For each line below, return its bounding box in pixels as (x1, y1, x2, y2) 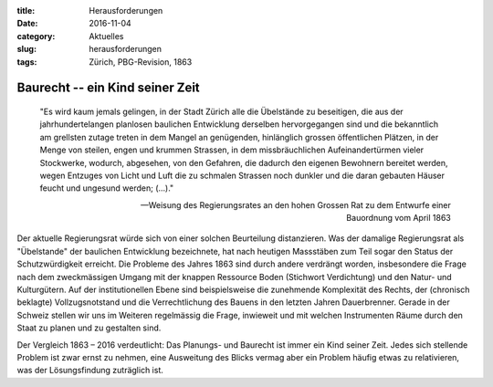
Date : (16, 18, 38, 29)
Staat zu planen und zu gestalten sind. (16, 322, 162, 333)
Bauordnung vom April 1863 (346, 213, 451, 224)
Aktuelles (89, 30, 124, 41)
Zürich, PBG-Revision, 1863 (89, 56, 193, 68)
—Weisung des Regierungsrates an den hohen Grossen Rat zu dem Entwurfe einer (140, 199, 451, 210)
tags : (16, 56, 37, 68)
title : (16, 5, 36, 16)
